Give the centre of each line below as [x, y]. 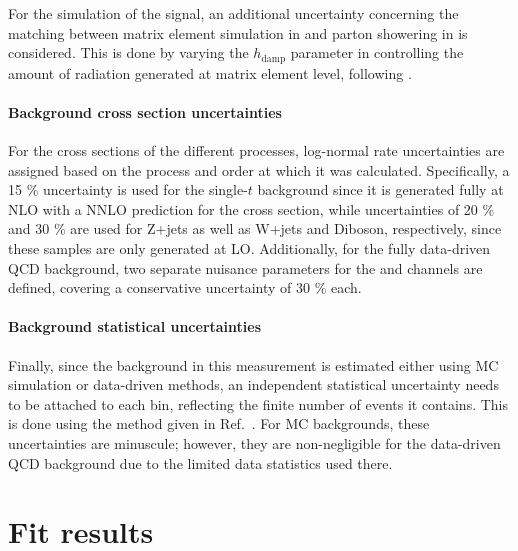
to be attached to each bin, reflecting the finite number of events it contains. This [258, 403]
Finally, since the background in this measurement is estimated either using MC [253, 364]
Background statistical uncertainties [135, 326]
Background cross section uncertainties [145, 111]
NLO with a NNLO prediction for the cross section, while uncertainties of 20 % [251, 208]
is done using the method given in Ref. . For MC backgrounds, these [219, 423]
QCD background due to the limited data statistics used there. [200, 462]
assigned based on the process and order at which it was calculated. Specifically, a [259, 169]
